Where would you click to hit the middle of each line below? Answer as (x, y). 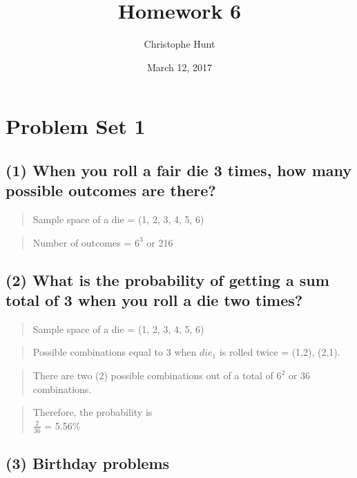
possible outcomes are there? (111, 190)
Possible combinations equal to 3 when (115, 352)
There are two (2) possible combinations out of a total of (153, 375)
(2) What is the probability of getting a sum (167, 279)
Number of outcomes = (82, 242)
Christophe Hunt (180, 44)
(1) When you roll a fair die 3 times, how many (179, 170)
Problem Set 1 (76, 126)
